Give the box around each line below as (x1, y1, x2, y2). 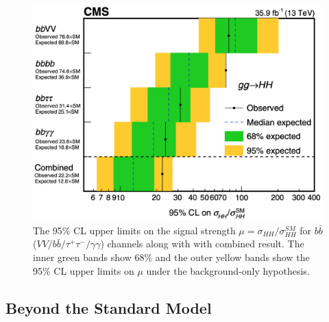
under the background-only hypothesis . (146, 263, 310, 277)
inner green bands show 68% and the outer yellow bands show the (33, 250, 310, 264)
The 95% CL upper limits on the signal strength (33, 223, 236, 237)
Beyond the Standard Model (5, 297, 212, 318)
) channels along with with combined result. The (100, 236, 304, 251)
